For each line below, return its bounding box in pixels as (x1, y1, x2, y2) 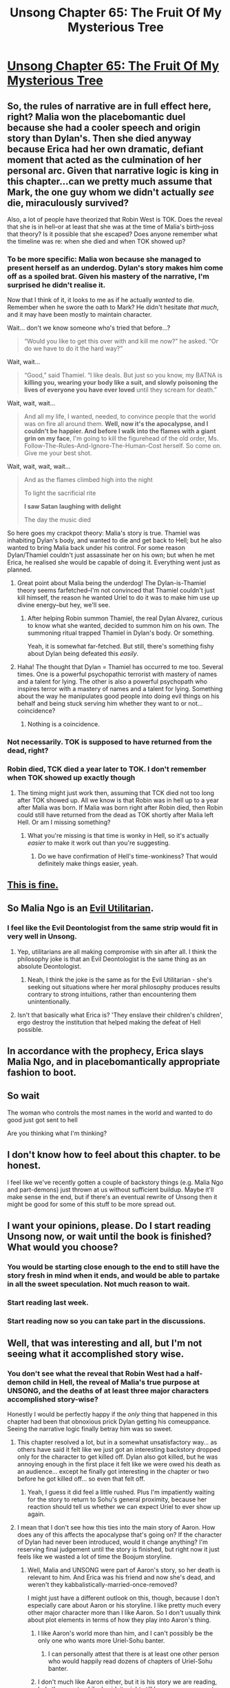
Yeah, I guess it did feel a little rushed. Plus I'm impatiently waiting (27, 1488, 215, 1497)
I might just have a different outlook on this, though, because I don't (27, 1594, 220, 1602)
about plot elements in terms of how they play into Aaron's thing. (27, 1616, 211, 1624)
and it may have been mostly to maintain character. (7, 310, 152, 319)
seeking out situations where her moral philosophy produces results (27, 982, 220, 991)
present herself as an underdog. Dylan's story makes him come (7, 263, 224, 273)
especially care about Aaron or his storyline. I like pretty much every (27, 1601, 221, 1610)
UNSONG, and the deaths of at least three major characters (7, 1386, 209, 1395)
